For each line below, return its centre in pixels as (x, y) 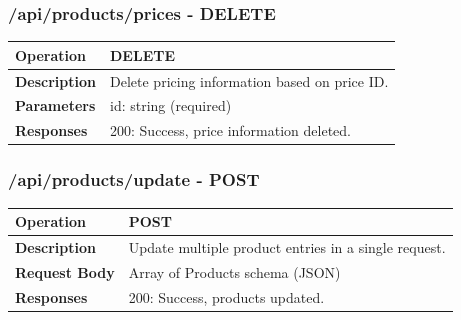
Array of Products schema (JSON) (234, 271)
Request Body (65, 271)
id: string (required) (171, 105)
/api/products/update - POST (134, 179)
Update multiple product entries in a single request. (287, 246)
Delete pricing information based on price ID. (249, 80)
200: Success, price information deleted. (230, 130)
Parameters (55, 105)
